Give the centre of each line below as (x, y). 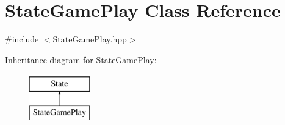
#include (22, 39)
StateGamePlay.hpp (90, 39)
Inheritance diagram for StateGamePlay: (81, 59)
